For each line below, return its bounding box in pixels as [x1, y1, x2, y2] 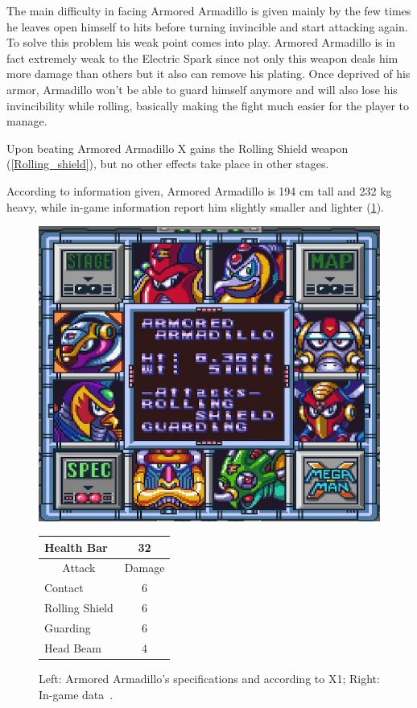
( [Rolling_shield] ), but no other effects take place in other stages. [6, 155, 329, 172]
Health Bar [44, 538, 108, 555]
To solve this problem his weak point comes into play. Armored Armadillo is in [6, 34, 396, 51]
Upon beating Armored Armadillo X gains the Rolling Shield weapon [6, 139, 349, 156]
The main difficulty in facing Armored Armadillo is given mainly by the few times [6, 2, 411, 19]
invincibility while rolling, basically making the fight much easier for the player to [6, 97, 410, 113]
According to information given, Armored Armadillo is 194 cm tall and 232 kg [6, 182, 392, 199]
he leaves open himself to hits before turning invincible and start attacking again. [6, 18, 408, 35]
